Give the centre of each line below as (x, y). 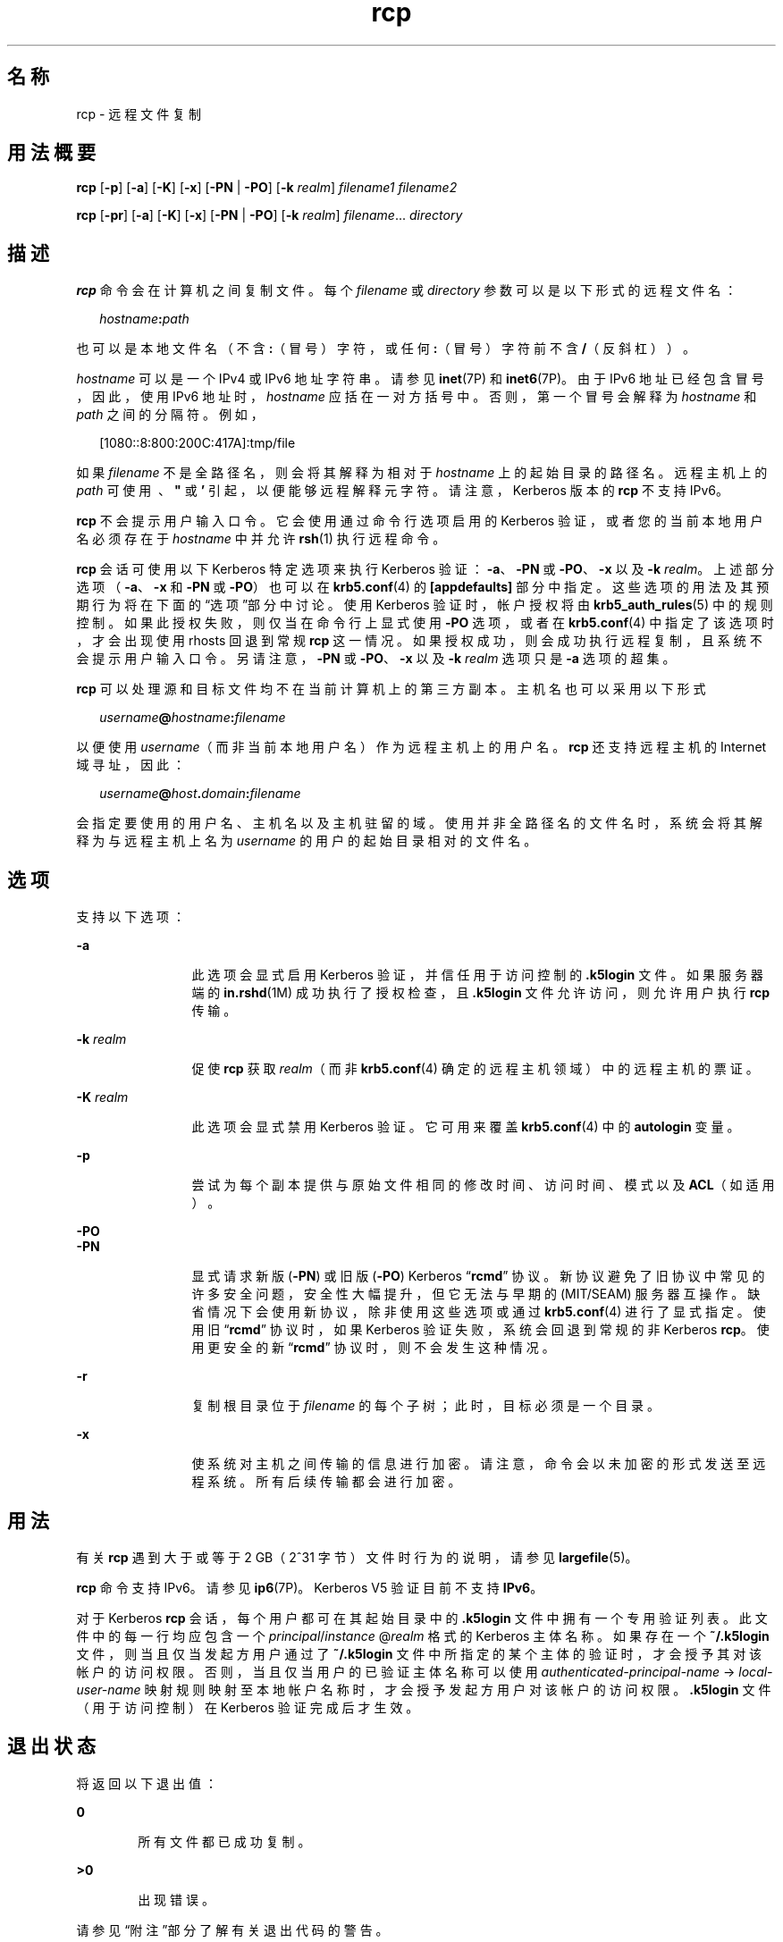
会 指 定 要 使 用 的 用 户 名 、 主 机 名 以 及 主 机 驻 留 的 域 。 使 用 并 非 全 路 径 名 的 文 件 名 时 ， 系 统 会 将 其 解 (419, 823)
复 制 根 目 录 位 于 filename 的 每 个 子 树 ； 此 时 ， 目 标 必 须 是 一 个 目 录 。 (426, 1406)
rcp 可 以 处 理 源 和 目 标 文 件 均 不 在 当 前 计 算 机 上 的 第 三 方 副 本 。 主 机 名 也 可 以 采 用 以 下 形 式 (391, 689)
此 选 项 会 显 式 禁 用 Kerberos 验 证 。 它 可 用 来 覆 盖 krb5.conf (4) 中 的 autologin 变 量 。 (466, 1127)
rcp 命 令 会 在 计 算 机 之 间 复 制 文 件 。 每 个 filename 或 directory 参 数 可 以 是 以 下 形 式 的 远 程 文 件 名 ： (407, 290)
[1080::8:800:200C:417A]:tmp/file (198, 443)
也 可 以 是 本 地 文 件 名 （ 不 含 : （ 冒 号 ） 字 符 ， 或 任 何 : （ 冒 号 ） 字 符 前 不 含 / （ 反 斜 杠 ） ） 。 (386, 349)
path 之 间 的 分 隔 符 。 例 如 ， (170, 415)
